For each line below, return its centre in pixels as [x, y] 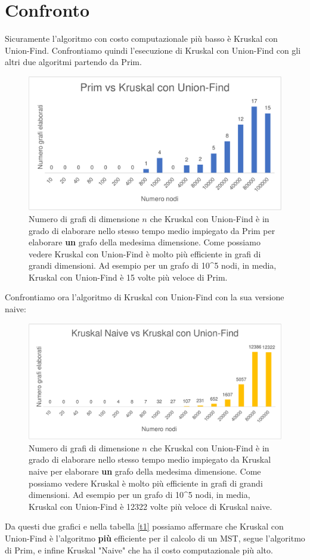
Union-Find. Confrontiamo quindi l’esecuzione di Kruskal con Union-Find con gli [153, 50]
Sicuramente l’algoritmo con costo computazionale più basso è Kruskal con [141, 39]
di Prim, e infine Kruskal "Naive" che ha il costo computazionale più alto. [139, 550]
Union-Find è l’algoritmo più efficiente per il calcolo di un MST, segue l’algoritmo [155, 538]
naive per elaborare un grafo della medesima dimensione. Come [145, 471]
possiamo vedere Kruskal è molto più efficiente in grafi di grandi [146, 483]
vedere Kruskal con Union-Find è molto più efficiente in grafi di [145, 253]
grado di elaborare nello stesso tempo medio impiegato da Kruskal [150, 459]
